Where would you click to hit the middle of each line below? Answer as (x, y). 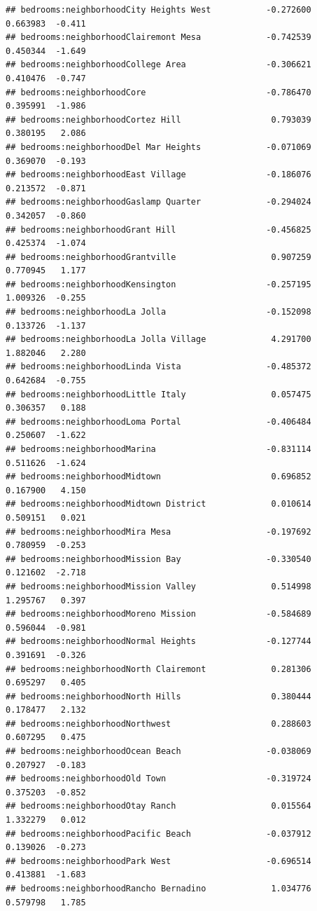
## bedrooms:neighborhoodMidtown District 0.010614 (158, 504)
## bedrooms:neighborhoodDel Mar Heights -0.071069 (158, 147)
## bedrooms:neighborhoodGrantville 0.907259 (158, 257)
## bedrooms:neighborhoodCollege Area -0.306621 (158, 65)
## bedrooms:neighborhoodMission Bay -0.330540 (158, 559)
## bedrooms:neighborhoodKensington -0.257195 (158, 284)
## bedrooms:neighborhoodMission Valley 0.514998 (158, 586)
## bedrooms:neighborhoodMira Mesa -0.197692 (158, 532)
